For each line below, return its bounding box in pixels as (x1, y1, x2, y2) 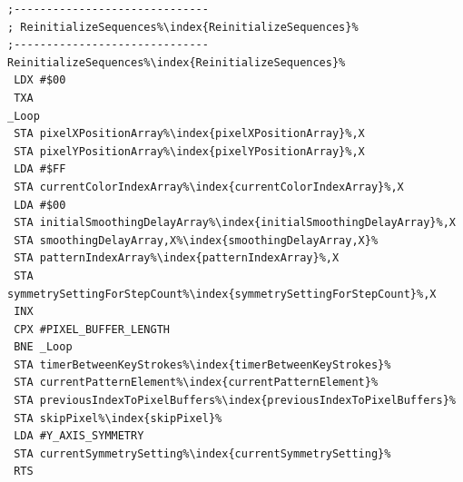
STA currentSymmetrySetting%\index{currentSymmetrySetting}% (14, 447, 391, 460)
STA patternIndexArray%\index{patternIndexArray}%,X (14, 251, 340, 265)
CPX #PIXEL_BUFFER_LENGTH (14, 322, 170, 336)
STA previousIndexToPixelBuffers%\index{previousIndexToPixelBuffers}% (14, 394, 456, 408)
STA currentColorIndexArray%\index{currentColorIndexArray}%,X (14, 180, 404, 193)
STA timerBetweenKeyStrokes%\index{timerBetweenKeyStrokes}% (14, 358, 391, 371)
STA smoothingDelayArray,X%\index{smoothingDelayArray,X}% (14, 233, 379, 247)
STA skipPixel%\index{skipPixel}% (14, 411, 222, 425)
